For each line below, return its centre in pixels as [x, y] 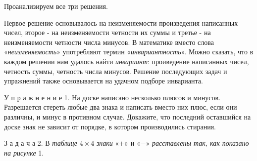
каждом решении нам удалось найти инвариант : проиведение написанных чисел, [127, 61]
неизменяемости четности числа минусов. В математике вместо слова [109, 42]
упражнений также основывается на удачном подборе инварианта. [103, 81]
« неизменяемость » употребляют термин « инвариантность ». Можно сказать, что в [129, 52]
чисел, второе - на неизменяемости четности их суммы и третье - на [107, 32]
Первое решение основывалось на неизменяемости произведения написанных [121, 22]
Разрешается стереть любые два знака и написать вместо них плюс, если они [121, 107]
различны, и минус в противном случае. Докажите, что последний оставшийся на [128, 116]
